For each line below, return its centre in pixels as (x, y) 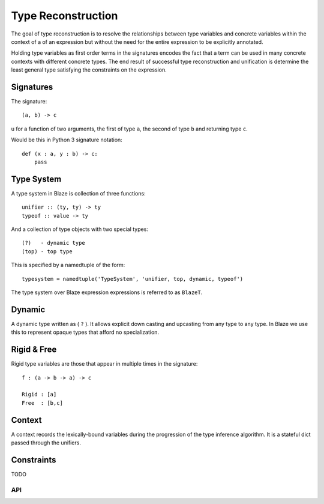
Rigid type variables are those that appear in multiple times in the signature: (104, 364)
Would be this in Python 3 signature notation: (67, 140)
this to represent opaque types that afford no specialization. (85, 332)
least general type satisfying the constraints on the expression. (89, 70)
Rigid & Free (34, 350)
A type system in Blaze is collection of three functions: (79, 193)
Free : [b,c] (42, 403)
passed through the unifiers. (46, 443)
